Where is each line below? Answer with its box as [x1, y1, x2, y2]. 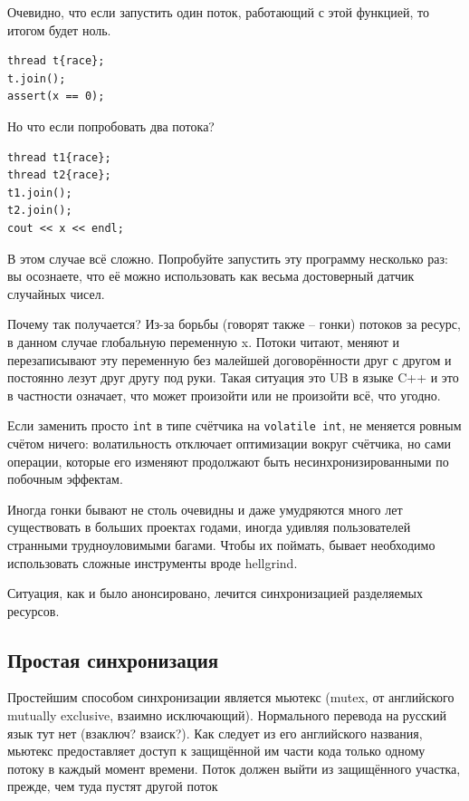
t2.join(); [7, 204, 72, 217]
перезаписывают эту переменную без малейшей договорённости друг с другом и [7, 350, 452, 369]
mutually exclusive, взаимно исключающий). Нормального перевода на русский [7, 706, 446, 725]
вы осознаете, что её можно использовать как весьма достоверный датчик [7, 266, 415, 285]
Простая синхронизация [7, 645, 219, 673]
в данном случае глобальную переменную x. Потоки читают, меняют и [7, 332, 400, 351]
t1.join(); [7, 186, 72, 199]
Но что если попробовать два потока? [7, 116, 215, 135]
